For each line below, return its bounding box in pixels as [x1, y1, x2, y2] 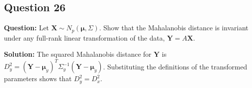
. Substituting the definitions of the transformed [103, 61, 248, 71]
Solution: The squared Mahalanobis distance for [4, 49, 152, 59]
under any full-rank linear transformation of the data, [4, 32, 165, 43]
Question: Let [4, 22, 49, 33]
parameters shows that [4, 73, 72, 84]
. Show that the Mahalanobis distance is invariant [99, 22, 249, 33]
